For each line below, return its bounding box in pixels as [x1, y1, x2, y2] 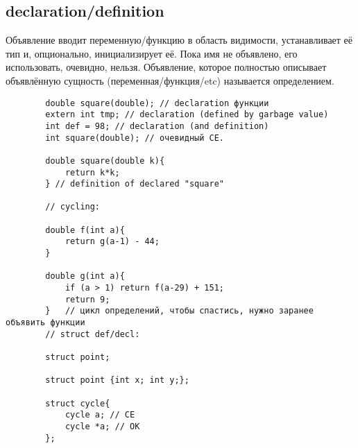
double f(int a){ [45, 225, 125, 235]
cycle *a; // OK [65, 421, 140, 431]
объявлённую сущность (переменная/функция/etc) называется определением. [6, 73, 334, 87]
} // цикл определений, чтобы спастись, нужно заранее [45, 306, 314, 316]
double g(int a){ [45, 271, 125, 282]
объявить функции [6, 318, 85, 328]
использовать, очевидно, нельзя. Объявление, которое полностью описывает [6, 60, 327, 74]
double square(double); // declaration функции [45, 98, 269, 108]
